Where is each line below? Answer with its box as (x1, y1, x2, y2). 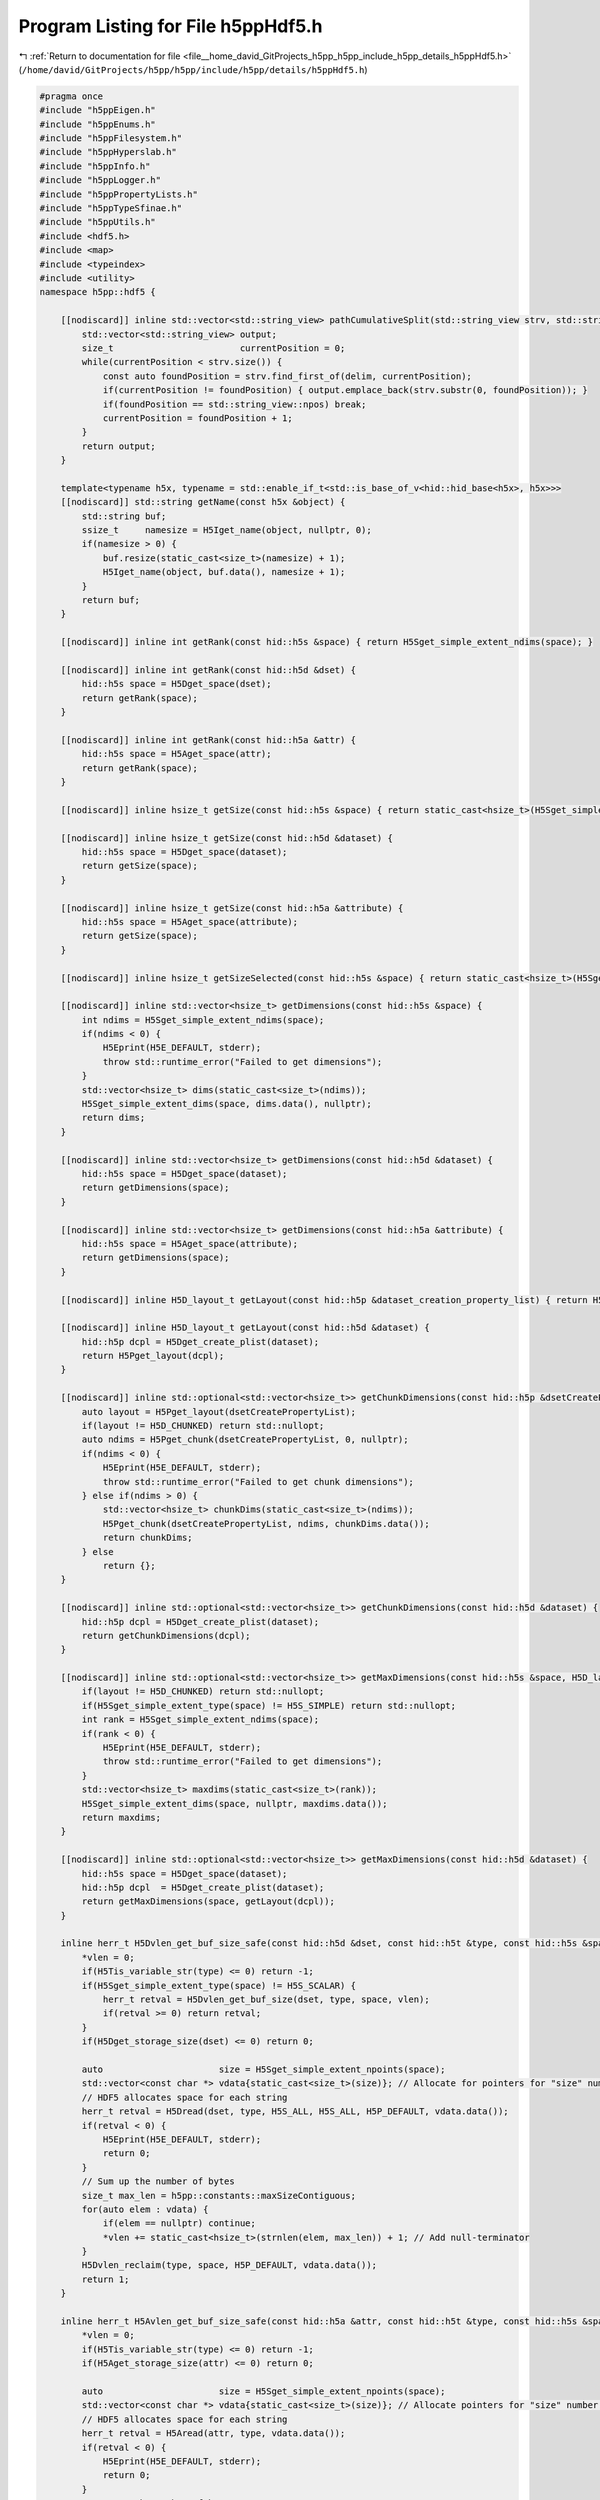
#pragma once (39, 90, 104, 102)
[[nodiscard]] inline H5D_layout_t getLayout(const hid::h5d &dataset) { (60, 1322, 430, 1334)
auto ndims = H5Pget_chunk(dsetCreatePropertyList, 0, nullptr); (81, 1434, 409, 1445)
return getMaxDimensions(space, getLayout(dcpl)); (81, 1896, 335, 1907)
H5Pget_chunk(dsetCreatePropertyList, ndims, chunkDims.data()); (102, 1518, 430, 1529)
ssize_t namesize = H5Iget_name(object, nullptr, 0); (81, 525, 372, 536)
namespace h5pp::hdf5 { (39, 286, 157, 298)
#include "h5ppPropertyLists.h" (39, 188, 199, 200)
